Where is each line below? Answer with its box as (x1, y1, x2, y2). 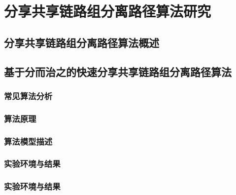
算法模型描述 (4, 135, 53, 147)
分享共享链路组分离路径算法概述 (4, 35, 159, 50)
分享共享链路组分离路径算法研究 (4, 1, 211, 21)
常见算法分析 (4, 89, 53, 102)
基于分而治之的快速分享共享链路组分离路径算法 (4, 64, 232, 79)
